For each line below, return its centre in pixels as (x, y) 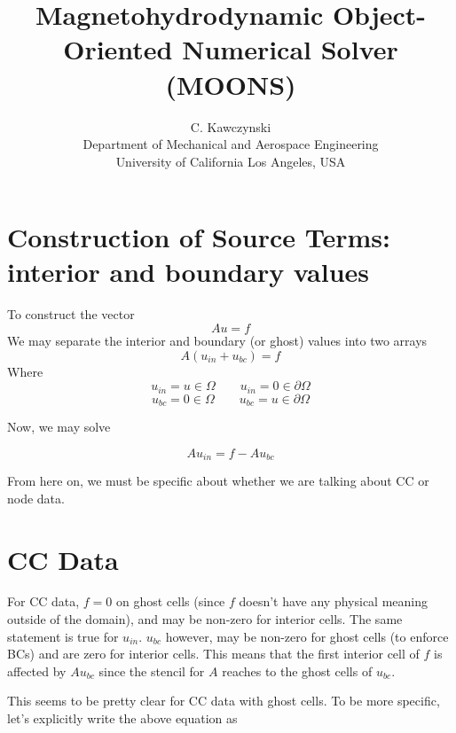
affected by (37, 671)
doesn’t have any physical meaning (334, 601)
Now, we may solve (59, 427)
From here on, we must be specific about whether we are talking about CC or (218, 481)
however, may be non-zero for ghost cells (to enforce (307, 636)
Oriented (118, 49)
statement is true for (63, 636)
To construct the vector (71, 314)
